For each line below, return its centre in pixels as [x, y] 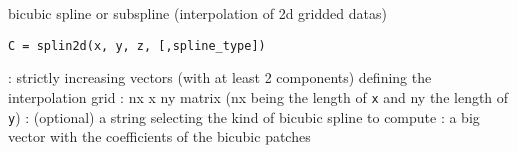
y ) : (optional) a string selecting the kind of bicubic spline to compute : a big [244, 116]
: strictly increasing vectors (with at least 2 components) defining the [220, 77]
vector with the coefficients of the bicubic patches [159, 136]
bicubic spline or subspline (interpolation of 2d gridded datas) [197, 13]
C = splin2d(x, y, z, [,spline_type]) [137, 45]
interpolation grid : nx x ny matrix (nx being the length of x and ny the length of [258, 96]
